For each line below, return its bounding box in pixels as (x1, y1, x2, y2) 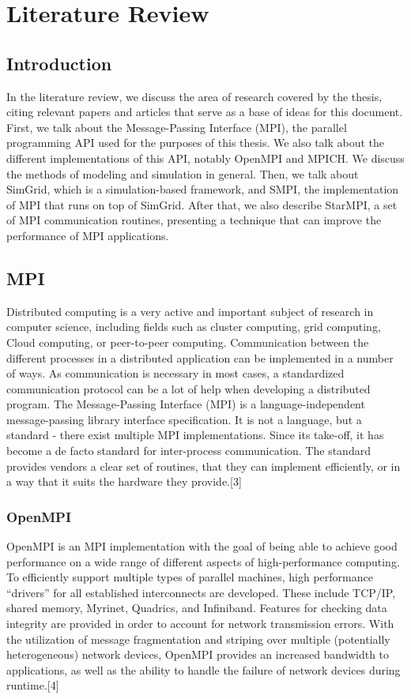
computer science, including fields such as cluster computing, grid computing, (6, 318, 381, 335)
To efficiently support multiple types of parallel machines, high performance (6, 569, 373, 585)
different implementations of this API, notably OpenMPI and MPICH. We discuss (6, 149, 405, 166)
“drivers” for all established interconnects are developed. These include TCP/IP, (6, 584, 396, 600)
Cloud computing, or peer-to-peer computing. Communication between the (6, 333, 369, 350)
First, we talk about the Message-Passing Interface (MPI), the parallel (6, 118, 347, 135)
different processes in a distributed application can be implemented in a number (6, 349, 394, 366)
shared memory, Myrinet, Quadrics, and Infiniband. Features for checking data (6, 599, 387, 616)
